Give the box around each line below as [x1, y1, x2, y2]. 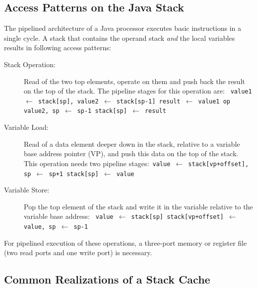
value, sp [24, 223, 56, 231]
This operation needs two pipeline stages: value [24, 158, 171, 168]
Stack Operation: [4, 59, 56, 69]
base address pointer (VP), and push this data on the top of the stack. [24, 148, 239, 159]
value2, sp [24, 107, 60, 115]
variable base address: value [24, 211, 114, 221]
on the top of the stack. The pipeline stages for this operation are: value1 [24, 86, 252, 96]
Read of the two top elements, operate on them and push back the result [24, 76, 245, 86]
